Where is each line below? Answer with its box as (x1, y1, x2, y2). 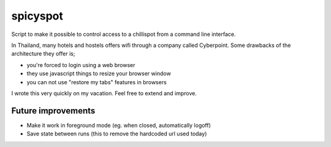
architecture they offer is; (11, 50, 75, 57)
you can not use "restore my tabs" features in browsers (26, 78, 167, 85)
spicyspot (11, 9, 64, 23)
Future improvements (11, 106, 96, 116)
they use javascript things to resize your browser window (26, 70, 171, 77)
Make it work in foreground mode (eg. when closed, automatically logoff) (26, 121, 211, 129)
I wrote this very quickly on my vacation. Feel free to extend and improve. (11, 89, 197, 97)
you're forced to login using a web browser (26, 61, 135, 68)
